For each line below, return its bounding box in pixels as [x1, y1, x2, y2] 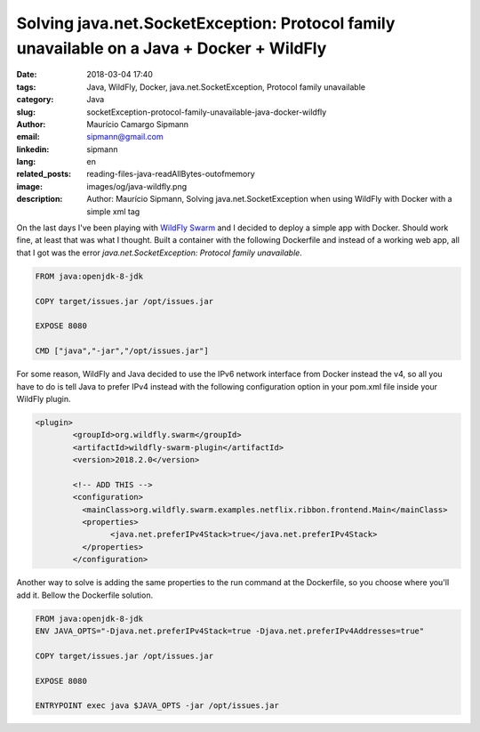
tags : [16, 81, 36, 93]
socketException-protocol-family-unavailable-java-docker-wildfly [86, 107, 327, 117]
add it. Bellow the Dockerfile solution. [16, 590, 154, 600]
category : [16, 94, 54, 105]
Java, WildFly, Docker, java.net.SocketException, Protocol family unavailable [86, 81, 366, 93]
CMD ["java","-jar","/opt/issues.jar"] [35, 346, 209, 356]
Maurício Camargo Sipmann [86, 118, 189, 129]
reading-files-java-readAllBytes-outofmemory [86, 169, 255, 180]
